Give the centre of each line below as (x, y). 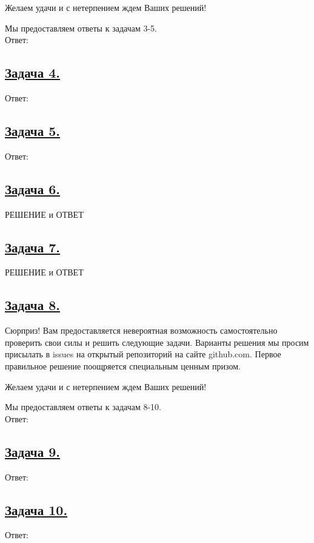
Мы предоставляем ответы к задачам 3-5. (81, 28)
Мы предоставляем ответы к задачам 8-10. (83, 407)
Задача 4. (33, 73)
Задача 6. (33, 188)
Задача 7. (33, 247)
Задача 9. (33, 451)
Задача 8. (33, 305)
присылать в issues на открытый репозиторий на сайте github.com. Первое (143, 354)
